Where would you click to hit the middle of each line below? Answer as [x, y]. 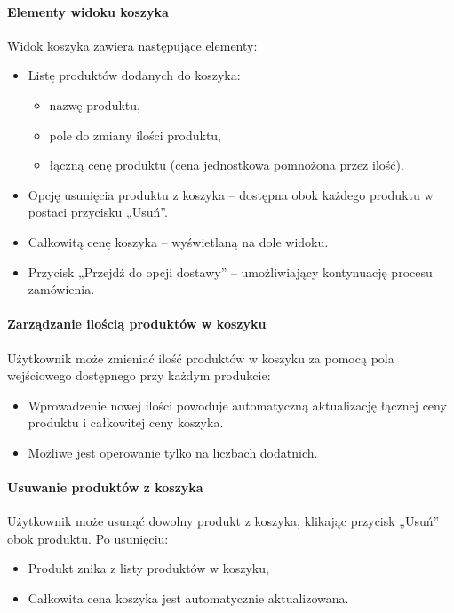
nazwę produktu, [95, 104]
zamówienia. [61, 289]
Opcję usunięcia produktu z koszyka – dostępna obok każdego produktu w [231, 194]
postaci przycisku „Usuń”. [98, 212]
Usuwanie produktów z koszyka [105, 487]
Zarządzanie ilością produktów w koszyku [137, 324]
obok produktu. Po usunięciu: [88, 538]
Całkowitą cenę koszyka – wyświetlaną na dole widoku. [178, 241]
